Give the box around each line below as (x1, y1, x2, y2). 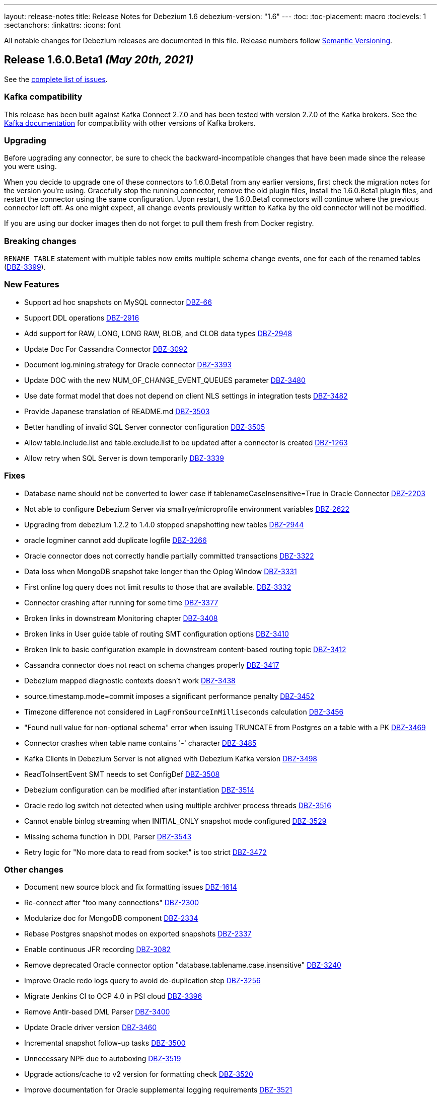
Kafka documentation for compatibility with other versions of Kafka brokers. (4, 118, 256, 127)
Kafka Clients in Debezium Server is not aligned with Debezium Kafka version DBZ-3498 (24, 754, 318, 763)
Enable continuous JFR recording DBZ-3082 (24, 945, 171, 954)
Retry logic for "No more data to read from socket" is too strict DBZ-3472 (24, 847, 267, 856)
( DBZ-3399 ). (4, 263, 46, 272)
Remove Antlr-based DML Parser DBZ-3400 (24, 1007, 170, 1016)
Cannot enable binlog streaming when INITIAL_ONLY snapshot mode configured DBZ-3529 (24, 816, 327, 825)
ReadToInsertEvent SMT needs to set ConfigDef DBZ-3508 (24, 769, 220, 778)
